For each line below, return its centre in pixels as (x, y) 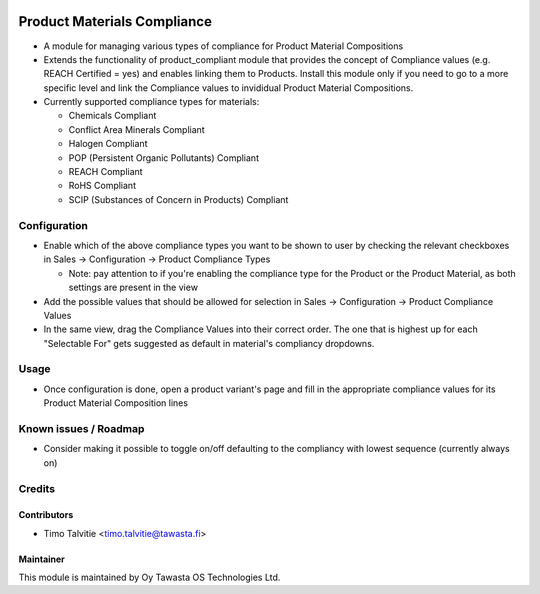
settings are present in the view (133, 287)
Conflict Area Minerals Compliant (136, 129)
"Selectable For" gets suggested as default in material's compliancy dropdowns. (209, 343)
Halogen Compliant (108, 144)
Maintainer (41, 559)
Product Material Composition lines (116, 403)
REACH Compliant (106, 172)
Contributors (46, 515)
